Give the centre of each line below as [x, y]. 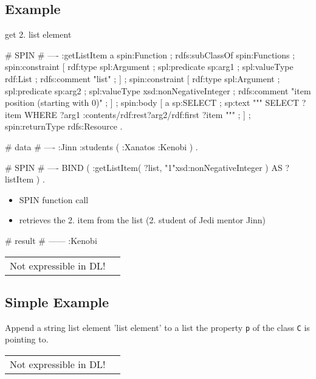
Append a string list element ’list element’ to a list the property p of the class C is [157, 327]
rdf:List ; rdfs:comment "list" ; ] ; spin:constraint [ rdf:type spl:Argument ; [143, 78]
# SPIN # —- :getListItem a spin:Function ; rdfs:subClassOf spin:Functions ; [150, 54]
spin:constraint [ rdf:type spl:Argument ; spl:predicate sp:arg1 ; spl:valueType [149, 67]
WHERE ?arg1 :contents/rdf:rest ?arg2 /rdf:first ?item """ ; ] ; [137, 114]
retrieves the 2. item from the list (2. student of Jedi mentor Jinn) [142, 220]
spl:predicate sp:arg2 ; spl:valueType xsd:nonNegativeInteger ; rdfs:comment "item [158, 90]
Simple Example [57, 301]
